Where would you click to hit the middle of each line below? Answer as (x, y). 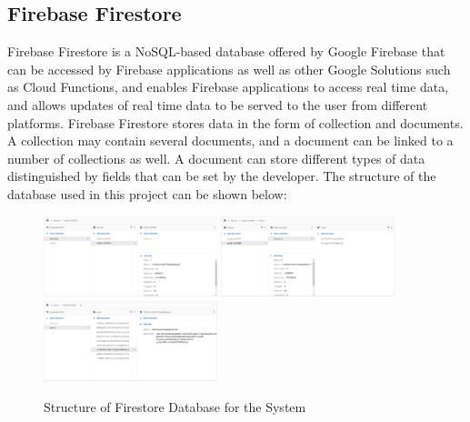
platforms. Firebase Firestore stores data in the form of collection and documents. (235, 122)
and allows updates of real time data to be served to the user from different (218, 104)
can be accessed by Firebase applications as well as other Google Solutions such (229, 69)
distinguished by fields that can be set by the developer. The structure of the (222, 176)
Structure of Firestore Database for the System (175, 407)
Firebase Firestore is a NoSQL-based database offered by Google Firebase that (226, 51)
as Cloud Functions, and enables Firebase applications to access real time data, (228, 87)
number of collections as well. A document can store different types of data (216, 158)
